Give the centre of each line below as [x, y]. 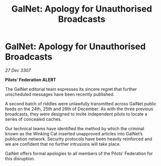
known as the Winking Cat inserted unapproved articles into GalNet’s [74, 133]
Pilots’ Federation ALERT [31, 80]
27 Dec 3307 [18, 70]
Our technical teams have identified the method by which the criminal [75, 128]
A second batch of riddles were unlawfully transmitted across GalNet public [81, 103]
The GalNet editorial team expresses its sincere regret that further [71, 89]
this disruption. [20, 158]
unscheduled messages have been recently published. [60, 94]
